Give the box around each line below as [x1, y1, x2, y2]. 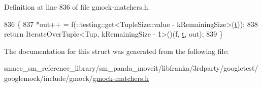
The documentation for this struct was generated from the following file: [4, 45, 229, 56]
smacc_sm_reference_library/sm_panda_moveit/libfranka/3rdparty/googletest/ [4, 63, 258, 73]
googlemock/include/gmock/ [4, 72, 93, 83]
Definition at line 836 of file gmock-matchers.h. [4, 2, 150, 12]
